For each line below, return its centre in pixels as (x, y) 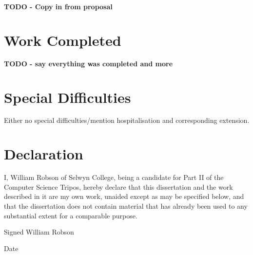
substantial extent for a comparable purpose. (71, 215)
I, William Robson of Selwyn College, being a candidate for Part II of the (114, 177)
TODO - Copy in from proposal (58, 6)
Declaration (44, 154)
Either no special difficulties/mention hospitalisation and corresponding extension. (127, 120)
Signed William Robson (39, 232)
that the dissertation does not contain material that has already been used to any (126, 206)
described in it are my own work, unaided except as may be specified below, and (124, 196)
